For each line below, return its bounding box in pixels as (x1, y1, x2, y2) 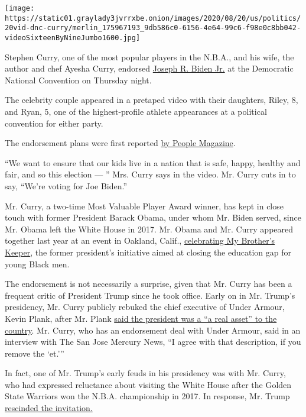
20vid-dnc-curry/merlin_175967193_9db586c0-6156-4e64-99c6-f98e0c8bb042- (5, 24, 301, 33)
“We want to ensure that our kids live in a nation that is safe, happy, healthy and (5, 156, 301, 169)
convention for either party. (5, 117, 103, 129)
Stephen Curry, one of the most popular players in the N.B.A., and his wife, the (5, 50, 294, 63)
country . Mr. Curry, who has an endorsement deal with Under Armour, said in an (5, 324, 301, 336)
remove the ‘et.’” (5, 347, 64, 359)
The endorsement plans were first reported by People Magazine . (5, 137, 236, 149)
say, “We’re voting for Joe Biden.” (5, 179, 128, 192)
